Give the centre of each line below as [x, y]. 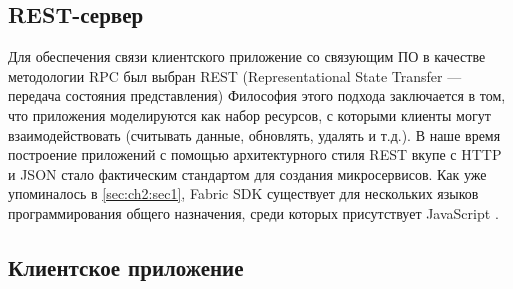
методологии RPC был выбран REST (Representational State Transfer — [235, 75]
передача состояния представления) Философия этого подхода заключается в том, [257, 95]
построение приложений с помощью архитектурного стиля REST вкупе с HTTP [255, 154]
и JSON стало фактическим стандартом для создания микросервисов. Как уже [247, 173]
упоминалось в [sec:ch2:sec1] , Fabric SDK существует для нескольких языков [243, 193]
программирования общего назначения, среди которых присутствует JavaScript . [253, 212]
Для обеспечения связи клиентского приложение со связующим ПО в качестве [247, 56]
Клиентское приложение [126, 266]
